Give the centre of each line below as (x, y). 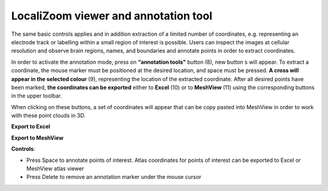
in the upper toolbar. (36, 96)
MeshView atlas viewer (55, 169)
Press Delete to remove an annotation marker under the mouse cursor (114, 177)
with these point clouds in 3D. (49, 116)
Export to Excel (31, 127)
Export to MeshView (37, 138)
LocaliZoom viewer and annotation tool (112, 16)
